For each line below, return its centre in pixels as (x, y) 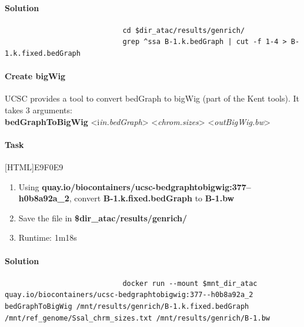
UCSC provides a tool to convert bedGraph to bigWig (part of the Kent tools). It (152, 98)
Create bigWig (35, 76)
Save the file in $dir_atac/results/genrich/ (103, 218)
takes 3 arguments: (39, 109)
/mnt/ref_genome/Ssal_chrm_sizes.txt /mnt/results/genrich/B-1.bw (138, 318)
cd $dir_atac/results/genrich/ (184, 30)
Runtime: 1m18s (48, 237)
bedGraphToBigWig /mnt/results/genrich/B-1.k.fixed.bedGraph (127, 306)
